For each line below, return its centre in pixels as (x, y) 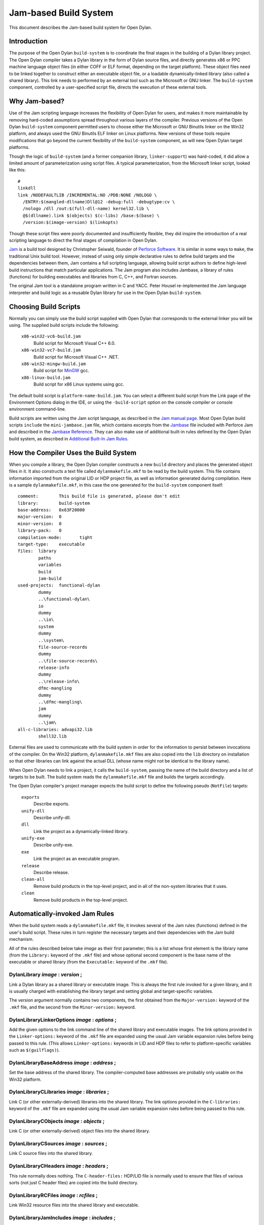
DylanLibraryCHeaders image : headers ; (59, 1166)
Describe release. (51, 873)
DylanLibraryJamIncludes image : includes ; (62, 1218)
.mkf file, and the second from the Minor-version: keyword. (73, 1007)
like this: (17, 170)
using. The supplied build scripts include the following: (64, 325)
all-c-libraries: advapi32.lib (55, 729)
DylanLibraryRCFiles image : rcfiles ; (53, 1195)
